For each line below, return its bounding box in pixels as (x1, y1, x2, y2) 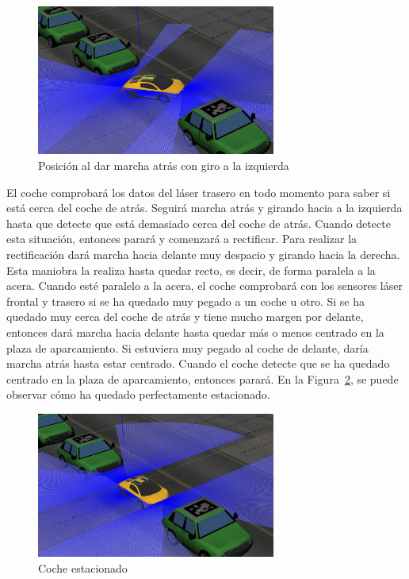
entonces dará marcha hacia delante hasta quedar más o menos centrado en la (6, 323, 384, 340)
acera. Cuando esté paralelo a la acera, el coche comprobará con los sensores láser (6, 277, 403, 294)
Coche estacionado (38, 560, 128, 577)
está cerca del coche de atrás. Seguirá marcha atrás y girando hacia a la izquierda (6, 199, 403, 216)
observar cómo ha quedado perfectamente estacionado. (6, 386, 270, 403)
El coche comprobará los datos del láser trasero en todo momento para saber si (6, 183, 391, 200)
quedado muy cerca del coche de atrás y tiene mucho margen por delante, (6, 308, 364, 325)
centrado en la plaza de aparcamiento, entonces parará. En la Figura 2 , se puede (6, 370, 399, 387)
